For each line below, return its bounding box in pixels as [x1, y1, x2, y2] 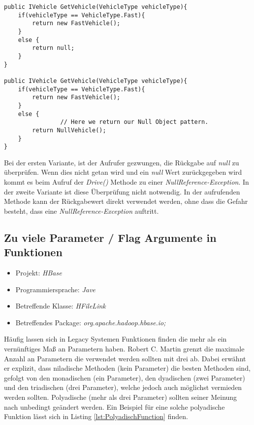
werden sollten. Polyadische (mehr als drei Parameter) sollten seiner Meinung [4, 391, 237, 402]
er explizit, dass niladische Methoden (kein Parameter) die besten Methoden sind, [4, 363, 251, 373]
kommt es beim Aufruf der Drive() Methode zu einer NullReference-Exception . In [4, 177, 249, 187]
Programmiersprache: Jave [15, 284, 95, 294]
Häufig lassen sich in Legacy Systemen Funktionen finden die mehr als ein [4, 334, 227, 344]
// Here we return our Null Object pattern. [60, 118, 209, 126]
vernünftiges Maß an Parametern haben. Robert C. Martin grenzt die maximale [4, 343, 245, 353]
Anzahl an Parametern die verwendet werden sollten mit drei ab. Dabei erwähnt [4, 353, 246, 363]
